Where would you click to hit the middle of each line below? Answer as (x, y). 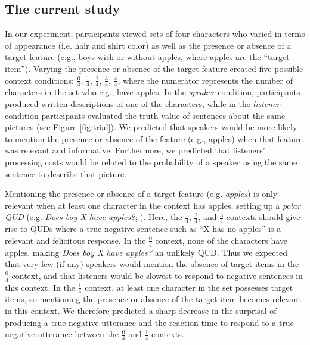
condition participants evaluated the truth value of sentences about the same (145, 115)
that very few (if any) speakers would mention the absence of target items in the (152, 264)
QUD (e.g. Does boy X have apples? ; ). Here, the (94, 217)
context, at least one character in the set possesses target (189, 287)
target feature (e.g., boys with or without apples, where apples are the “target (147, 57)
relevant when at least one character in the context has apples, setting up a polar (153, 205)
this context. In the (40, 287)
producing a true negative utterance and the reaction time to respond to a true (149, 322)
